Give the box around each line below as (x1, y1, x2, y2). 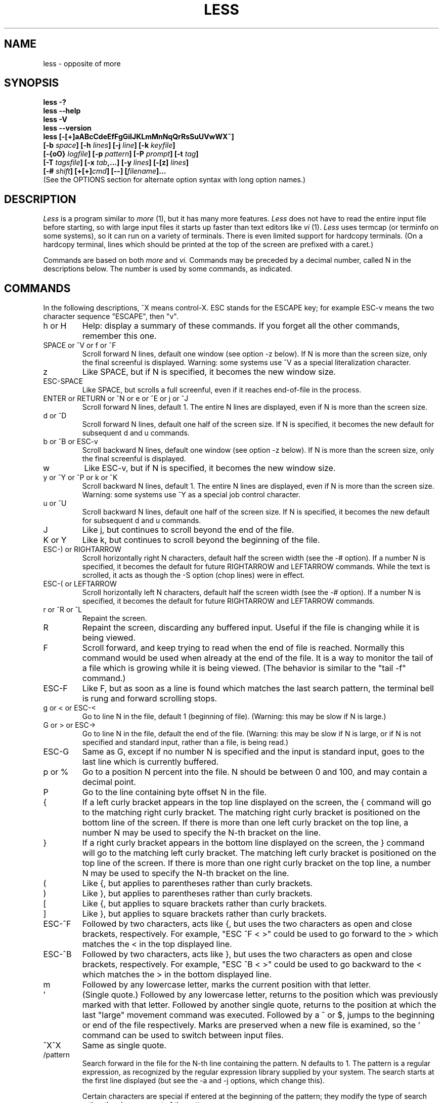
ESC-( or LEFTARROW (43, 579, 117, 588)
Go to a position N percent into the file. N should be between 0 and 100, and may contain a (82, 767, 427, 777)
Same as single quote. (82, 1040, 166, 1051)
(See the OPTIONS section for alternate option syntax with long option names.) (43, 175, 306, 184)
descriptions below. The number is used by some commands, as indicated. (43, 264, 292, 273)
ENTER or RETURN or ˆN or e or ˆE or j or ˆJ (43, 394, 189, 403)
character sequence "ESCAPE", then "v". (43, 312, 179, 321)
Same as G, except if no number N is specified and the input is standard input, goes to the (82, 746, 425, 757)
